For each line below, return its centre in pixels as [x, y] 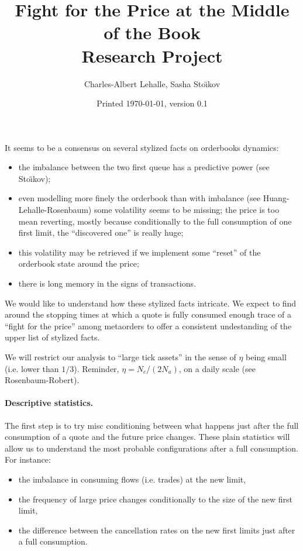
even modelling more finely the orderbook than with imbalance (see [139, 198]
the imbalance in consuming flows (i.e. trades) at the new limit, [132, 479]
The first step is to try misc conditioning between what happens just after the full [152, 425]
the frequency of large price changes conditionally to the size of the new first [155, 499]
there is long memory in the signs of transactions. [107, 283]
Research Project [152, 55]
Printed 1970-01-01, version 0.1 [152, 103]
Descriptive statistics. [49, 403]
